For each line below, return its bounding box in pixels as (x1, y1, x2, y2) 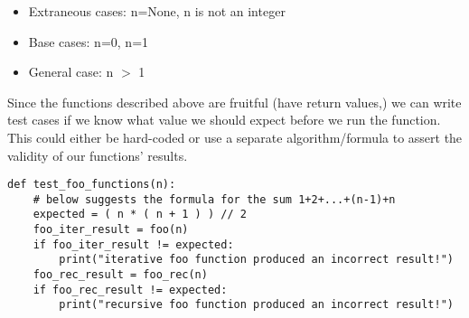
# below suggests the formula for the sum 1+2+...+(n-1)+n (33, 192, 396, 206)
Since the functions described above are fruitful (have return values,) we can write (7, 92, 462, 111)
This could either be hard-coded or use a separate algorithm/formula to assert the (7, 127, 463, 146)
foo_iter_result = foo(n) (33, 223, 189, 237)
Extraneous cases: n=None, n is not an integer (28, 2, 286, 20)
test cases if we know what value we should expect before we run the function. (7, 110, 441, 129)
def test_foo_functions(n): (7, 178, 176, 192)
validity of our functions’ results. (7, 145, 188, 164)
